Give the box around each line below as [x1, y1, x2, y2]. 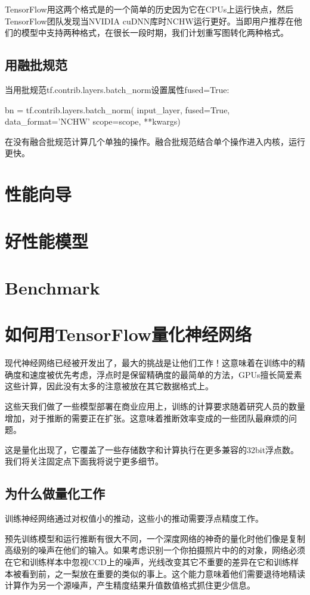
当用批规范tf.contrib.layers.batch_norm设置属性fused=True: [5, 83, 230, 95]
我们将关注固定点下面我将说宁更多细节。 [5, 455, 163, 467]
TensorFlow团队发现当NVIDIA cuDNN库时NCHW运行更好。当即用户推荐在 [5, 14, 294, 27]
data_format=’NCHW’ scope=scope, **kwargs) [5, 115, 181, 128]
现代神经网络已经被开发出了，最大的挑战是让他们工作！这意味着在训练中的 [5, 357, 297, 369]
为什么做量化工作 [5, 484, 105, 503]
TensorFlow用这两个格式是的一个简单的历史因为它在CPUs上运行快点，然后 [5, 3, 294, 15]
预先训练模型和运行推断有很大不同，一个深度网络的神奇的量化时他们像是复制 [5, 532, 305, 544]
